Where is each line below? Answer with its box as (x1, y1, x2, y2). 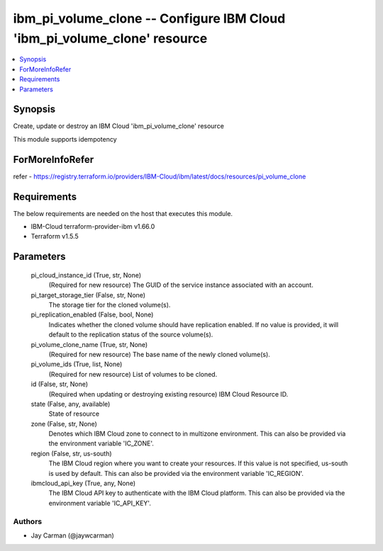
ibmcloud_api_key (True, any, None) (30, 479, 136, 488)
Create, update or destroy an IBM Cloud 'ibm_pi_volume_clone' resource (13, 122, 225, 130)
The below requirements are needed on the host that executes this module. (13, 209, 233, 217)
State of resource (48, 409, 100, 418)
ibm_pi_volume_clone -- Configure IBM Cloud (13, 11, 286, 26)
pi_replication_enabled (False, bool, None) (30, 310, 154, 319)
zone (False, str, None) (30, 419, 97, 428)
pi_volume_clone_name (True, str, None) (30, 340, 148, 348)
